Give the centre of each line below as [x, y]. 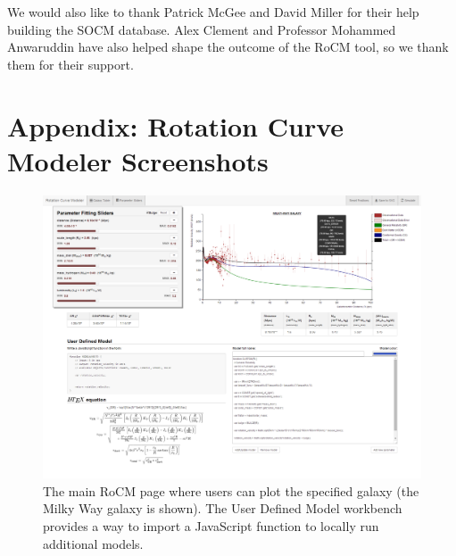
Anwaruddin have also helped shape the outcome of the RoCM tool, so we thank [228, 47]
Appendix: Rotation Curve [176, 125]
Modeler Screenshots [138, 160]
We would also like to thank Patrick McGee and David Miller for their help [213, 12]
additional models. [93, 543]
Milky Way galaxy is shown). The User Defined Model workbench [223, 508]
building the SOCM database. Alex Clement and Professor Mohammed [202, 29]
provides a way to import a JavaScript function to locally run [211, 526]
